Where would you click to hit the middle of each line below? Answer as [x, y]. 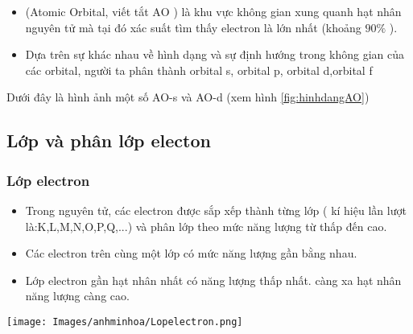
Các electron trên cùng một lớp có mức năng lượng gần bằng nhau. [191, 253]
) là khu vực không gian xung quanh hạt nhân [287, 11]
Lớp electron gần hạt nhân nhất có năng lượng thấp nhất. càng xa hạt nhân [213, 280]
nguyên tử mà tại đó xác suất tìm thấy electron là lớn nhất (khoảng [193, 27]
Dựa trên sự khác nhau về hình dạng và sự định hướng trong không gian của [215, 54]
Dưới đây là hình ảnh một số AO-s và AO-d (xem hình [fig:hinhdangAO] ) [188, 97]
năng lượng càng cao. [77, 296]
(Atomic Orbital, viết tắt [87, 11]
